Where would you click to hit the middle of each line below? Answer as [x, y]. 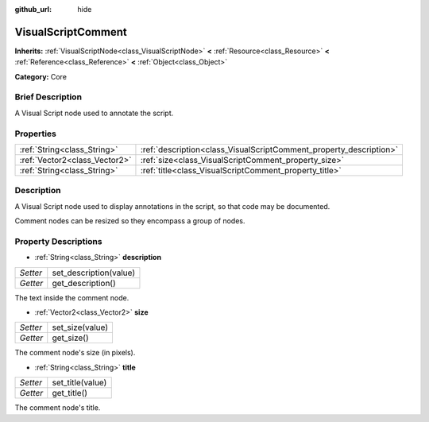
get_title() [70, 393]
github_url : [33, 9]
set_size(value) [80, 327]
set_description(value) [94, 273]
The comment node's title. [58, 408]
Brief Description [48, 97]
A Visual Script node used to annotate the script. [94, 113]
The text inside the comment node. [72, 297]
